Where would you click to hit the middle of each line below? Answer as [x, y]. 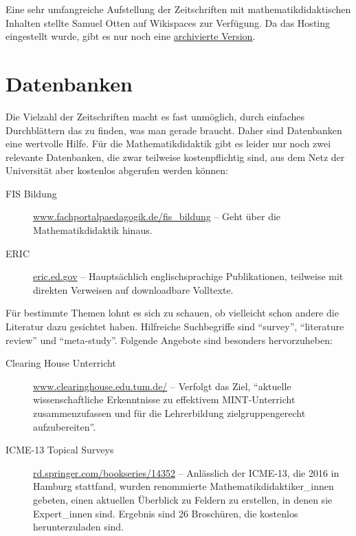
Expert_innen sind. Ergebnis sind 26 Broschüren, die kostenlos [166, 513]
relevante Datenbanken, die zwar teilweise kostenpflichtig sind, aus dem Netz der [175, 157]
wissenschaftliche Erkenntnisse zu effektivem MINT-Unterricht [164, 399]
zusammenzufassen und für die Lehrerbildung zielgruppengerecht [169, 413]
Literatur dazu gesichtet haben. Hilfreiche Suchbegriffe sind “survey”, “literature [175, 326]
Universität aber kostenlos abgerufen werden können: [117, 170]
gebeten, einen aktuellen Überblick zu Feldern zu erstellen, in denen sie [183, 499]
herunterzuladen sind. [79, 527]
